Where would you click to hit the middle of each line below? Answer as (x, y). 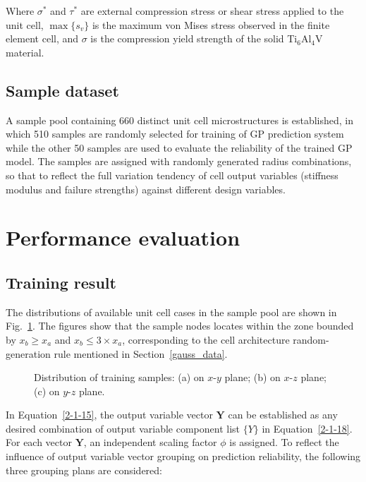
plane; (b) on (252, 377)
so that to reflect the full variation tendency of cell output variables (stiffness (172, 175)
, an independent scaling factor (150, 442)
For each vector (39, 442)
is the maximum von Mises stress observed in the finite (211, 24)
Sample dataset (62, 90)
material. (25, 52)
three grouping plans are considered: (84, 470)
